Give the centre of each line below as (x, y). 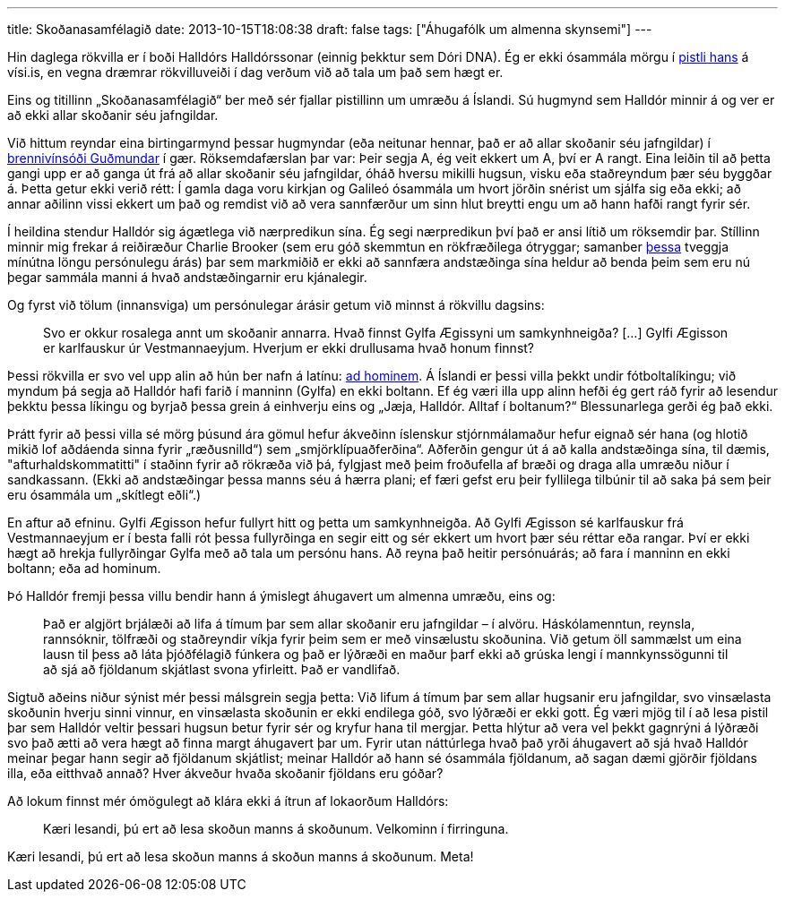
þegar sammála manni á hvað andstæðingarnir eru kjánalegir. (187, 277)
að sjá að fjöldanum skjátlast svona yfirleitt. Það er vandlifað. (222, 669)
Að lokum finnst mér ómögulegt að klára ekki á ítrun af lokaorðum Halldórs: (228, 801)
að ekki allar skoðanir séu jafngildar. (113, 115)
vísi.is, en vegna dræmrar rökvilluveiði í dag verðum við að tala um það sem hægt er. (255, 72)
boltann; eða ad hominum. (84, 568)
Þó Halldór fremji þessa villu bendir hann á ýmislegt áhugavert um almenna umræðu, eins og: (281, 596)
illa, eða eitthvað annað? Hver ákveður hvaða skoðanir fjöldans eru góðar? (225, 773)
